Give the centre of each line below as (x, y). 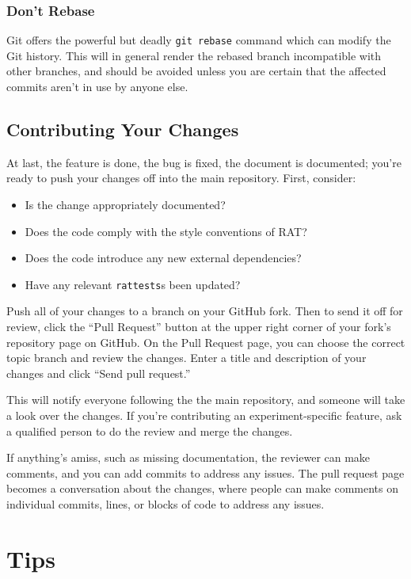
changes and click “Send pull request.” (99, 373)
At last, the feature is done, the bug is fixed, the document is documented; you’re (204, 162)
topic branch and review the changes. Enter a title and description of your (186, 358)
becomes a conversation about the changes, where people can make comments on (202, 488)
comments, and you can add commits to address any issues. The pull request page (205, 472)
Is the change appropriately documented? (125, 205)
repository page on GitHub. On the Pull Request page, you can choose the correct (206, 342)
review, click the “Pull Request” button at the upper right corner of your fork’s (199, 327)
